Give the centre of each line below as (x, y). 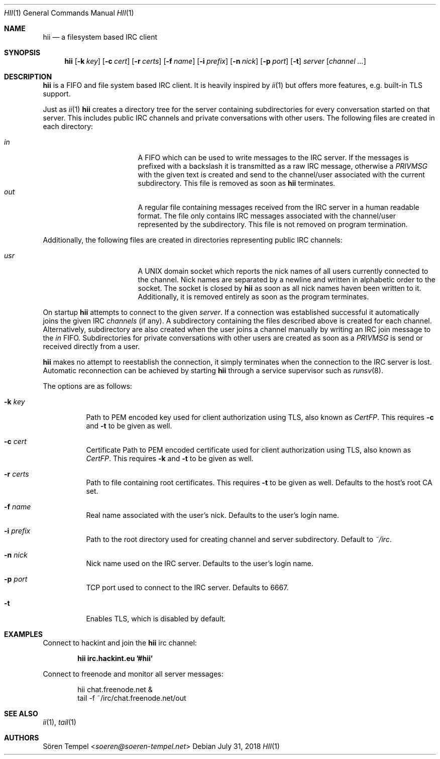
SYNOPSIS (22, 52)
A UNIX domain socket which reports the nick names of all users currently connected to (283, 271)
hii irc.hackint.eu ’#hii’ (115, 658)
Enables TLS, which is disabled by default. (156, 619)
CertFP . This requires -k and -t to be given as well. (170, 458)
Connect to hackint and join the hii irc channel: (120, 643)
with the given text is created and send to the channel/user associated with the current (281, 175)
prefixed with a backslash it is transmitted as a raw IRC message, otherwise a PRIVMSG (283, 166)
